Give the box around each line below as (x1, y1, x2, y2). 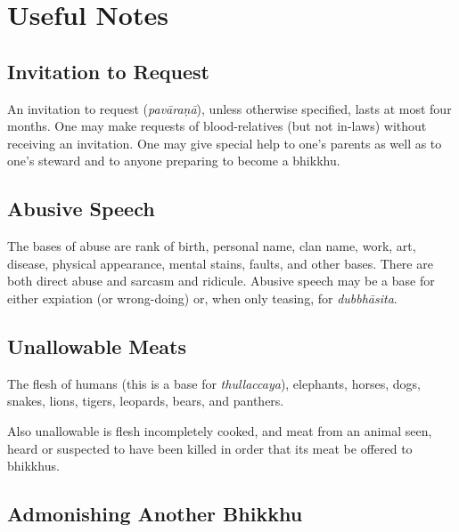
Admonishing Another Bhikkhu (7, 500, 303, 528)
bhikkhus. (7, 456, 60, 475)
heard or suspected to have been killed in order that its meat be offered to (7, 439, 413, 457)
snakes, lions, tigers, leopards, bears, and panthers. (7, 391, 284, 410)
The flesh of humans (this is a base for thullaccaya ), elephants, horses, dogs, (7, 374, 421, 392)
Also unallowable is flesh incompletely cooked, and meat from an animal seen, (7, 421, 432, 439)
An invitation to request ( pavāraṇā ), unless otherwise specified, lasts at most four (7, 99, 452, 117)
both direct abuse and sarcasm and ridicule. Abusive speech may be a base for (7, 271, 435, 290)
